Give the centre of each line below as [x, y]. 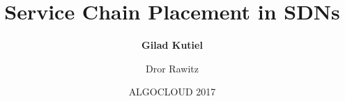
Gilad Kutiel [172, 45]
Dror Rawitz [172, 68]
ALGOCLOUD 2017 [172, 92]
